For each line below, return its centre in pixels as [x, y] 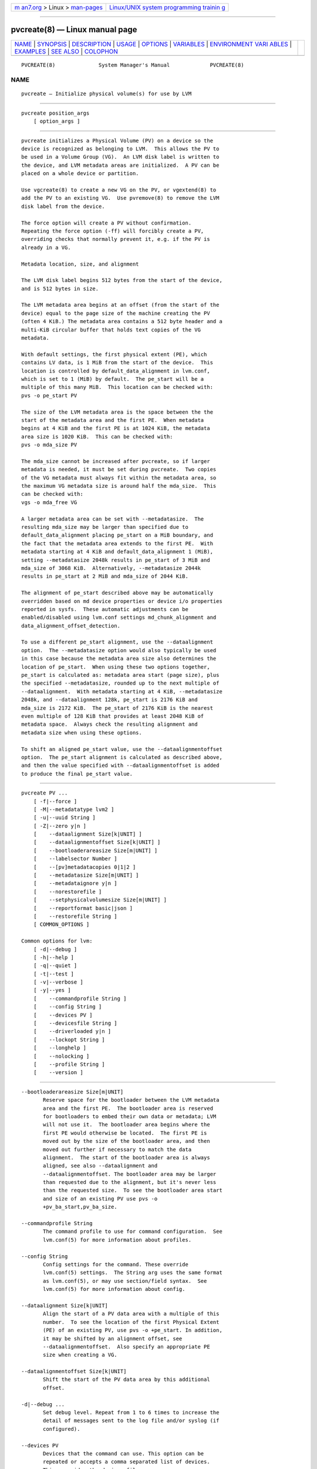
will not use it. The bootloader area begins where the [127, 1125]
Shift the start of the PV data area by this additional [127, 1380]
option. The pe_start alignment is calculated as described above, [122, 757]
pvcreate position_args [55, 113]
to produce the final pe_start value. [77, 774]
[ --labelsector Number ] [75, 859]
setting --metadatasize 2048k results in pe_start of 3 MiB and [116, 560]
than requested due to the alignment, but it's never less [130, 1182]
